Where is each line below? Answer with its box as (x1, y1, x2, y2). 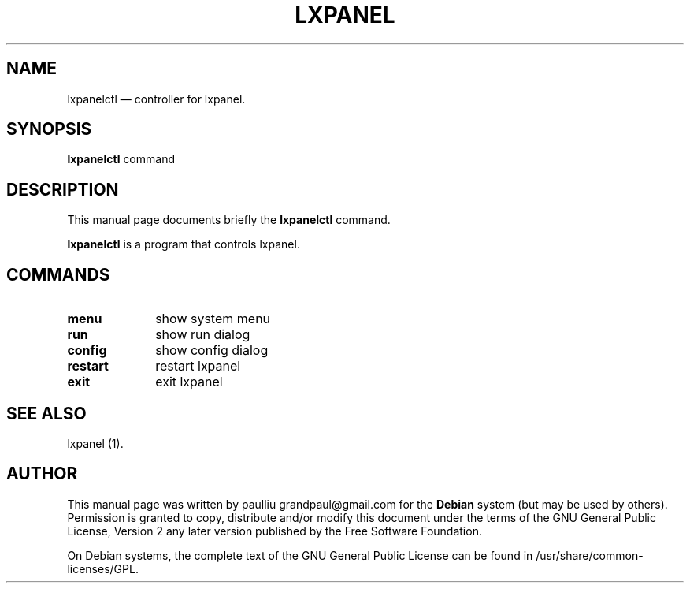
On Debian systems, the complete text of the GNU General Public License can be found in (67, 548, 533, 562)
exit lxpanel (155, 374, 223, 390)
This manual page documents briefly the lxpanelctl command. (67, 213, 391, 227)
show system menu (155, 311, 271, 327)
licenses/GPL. (67, 561, 139, 576)
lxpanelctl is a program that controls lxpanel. (67, 237, 300, 252)
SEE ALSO (6, 403, 87, 423)
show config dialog (155, 342, 269, 359)
